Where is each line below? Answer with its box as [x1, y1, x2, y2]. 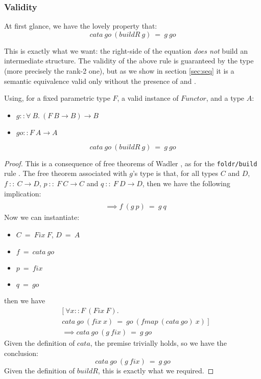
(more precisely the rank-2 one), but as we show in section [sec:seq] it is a [4, 65, 234, 76]
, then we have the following [142, 178, 230, 189]
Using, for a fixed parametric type [4, 93, 110, 103]
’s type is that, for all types [132, 168, 219, 179]
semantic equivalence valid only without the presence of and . [4, 75, 196, 86]
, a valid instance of [117, 93, 179, 103]
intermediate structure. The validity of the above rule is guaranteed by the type [4, 55, 254, 66]
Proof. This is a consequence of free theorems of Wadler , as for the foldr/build [4, 158, 257, 168]
